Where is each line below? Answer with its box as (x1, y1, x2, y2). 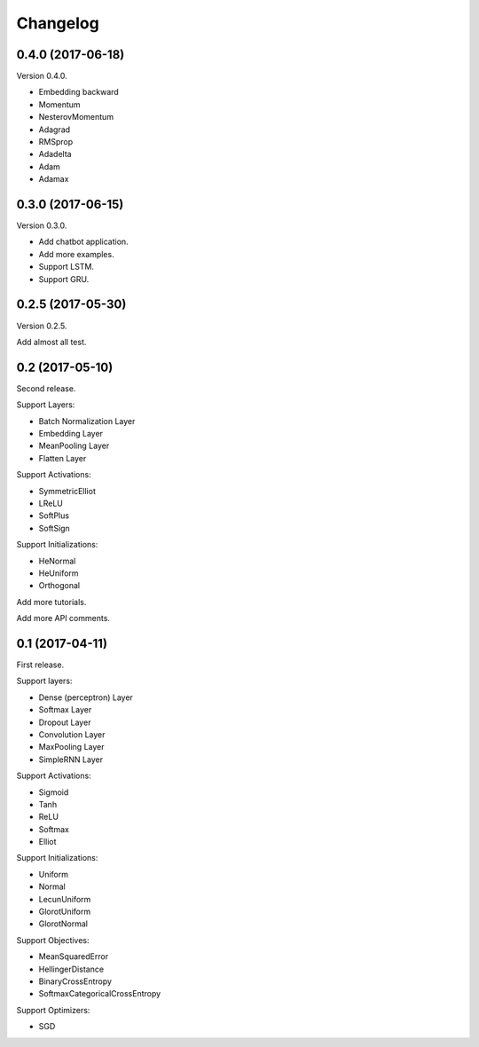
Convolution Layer (38, 728, 106, 740)
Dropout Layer (38, 717, 91, 728)
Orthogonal (38, 580, 80, 591)
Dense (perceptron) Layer (38, 692, 133, 703)
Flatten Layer (38, 453, 87, 463)
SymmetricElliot (38, 485, 97, 496)
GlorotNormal (38, 918, 89, 929)
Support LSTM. (38, 262, 95, 272)
